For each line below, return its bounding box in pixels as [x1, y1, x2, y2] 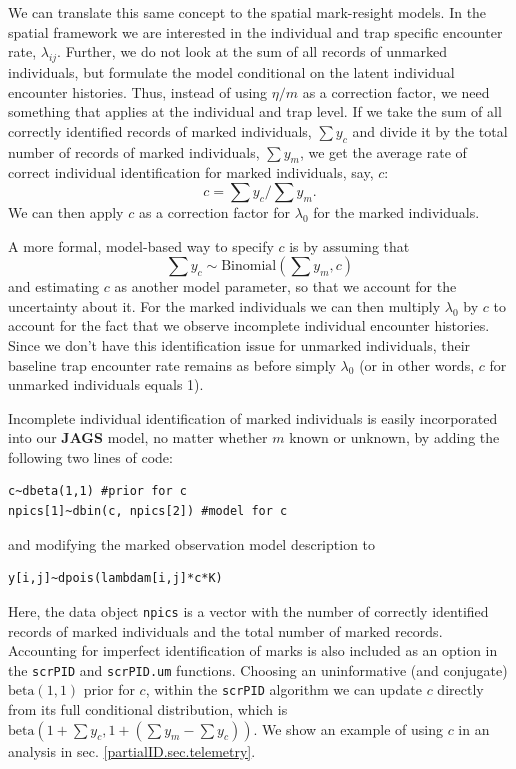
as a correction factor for [138, 201, 291, 222]
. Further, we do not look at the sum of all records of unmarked [57, 41, 447, 62]
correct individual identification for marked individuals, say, [8, 162, 374, 183]
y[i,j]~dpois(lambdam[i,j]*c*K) [8, 571, 223, 586]
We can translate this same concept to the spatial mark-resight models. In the [8, 2, 487, 22]
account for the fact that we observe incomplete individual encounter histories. [8, 315, 490, 336]
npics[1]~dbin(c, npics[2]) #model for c [8, 504, 288, 519]
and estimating [8, 276, 100, 297]
